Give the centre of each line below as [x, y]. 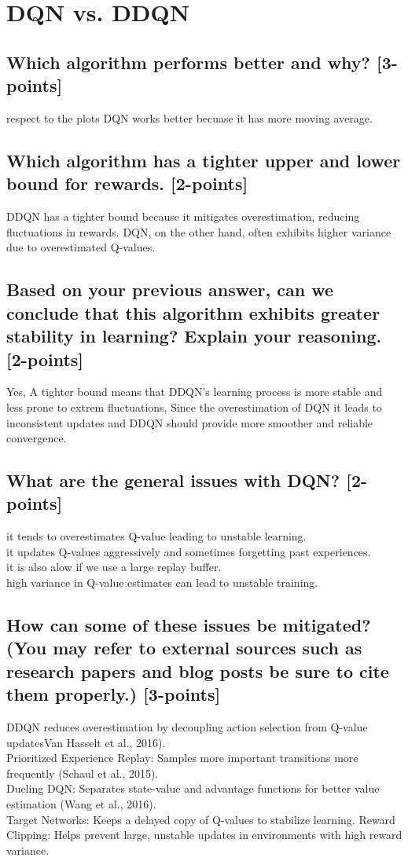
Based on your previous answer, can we [170, 289]
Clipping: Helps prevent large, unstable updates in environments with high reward [204, 835]
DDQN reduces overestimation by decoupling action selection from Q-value [187, 727]
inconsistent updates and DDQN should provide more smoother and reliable [190, 422]
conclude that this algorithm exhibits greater [193, 312]
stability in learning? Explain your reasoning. [194, 336]
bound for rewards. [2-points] [127, 183]
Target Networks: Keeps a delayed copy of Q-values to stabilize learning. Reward [201, 819]
